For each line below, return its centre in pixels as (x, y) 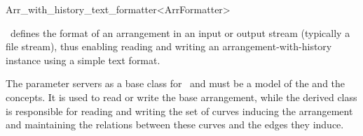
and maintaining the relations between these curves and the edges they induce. (175, 124)
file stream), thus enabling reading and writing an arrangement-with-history (169, 46)
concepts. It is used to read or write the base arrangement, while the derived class (181, 97)
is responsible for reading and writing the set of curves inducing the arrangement (179, 111)
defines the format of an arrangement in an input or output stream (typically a (180, 32)
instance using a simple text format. (83, 60)
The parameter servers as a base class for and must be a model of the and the (176, 83)
